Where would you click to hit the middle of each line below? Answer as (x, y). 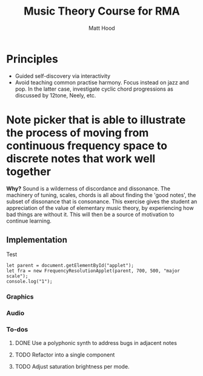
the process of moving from (78, 133)
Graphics (20, 297)
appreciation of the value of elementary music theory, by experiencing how (100, 207)
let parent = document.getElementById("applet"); (70, 266)
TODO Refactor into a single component (65, 355)
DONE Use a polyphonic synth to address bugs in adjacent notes (96, 343)
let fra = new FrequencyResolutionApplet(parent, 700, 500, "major (93, 271)
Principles (32, 59)
